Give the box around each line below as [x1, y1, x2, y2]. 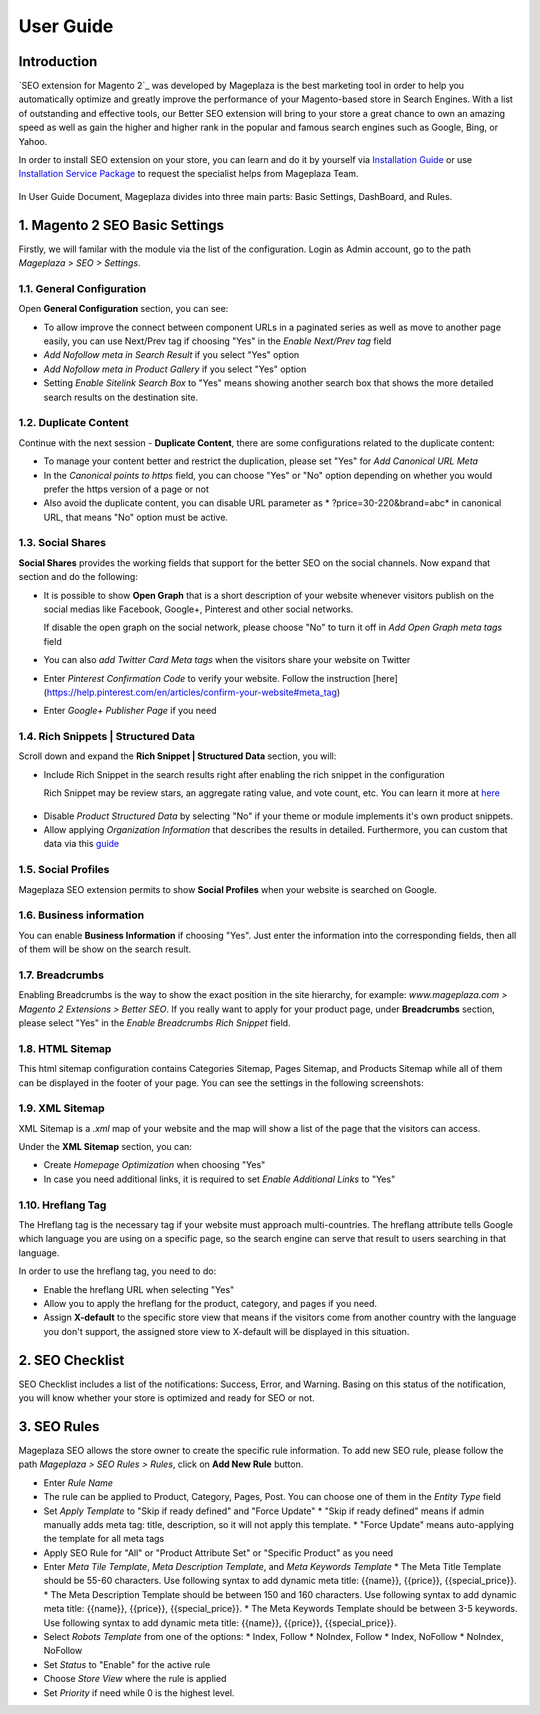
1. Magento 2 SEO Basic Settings [18, 216, 225, 234]
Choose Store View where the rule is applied [43, 1673, 227, 1685]
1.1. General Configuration [18, 281, 147, 295]
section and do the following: [18, 571, 139, 583]
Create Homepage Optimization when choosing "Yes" [43, 1159, 266, 1171]
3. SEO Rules [18, 1418, 100, 1435]
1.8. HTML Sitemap [18, 1041, 112, 1055]
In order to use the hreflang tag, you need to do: [18, 1265, 217, 1277]
